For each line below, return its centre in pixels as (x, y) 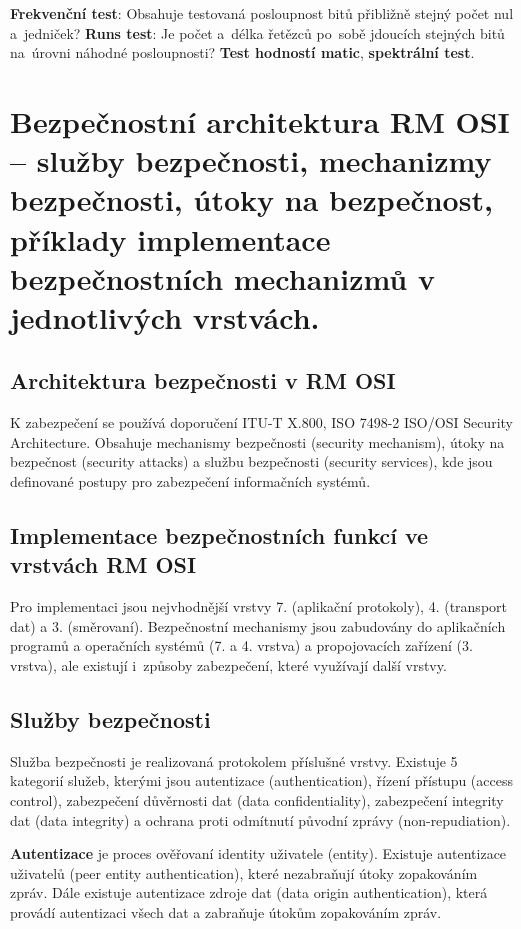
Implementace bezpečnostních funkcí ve (219, 535)
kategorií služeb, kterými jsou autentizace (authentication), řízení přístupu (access (261, 780)
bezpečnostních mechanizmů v (222, 277)
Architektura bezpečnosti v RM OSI (203, 380)
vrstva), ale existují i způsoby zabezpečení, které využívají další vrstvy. (228, 665)
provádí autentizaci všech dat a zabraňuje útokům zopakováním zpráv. (226, 912)
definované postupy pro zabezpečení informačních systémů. (190, 481)
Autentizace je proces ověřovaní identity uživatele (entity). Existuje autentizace (258, 853)
